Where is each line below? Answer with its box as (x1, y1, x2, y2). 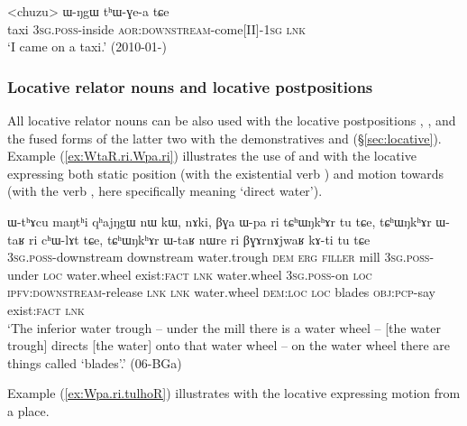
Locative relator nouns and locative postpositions (7, 75, 373, 97)
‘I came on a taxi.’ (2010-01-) (7, 37, 167, 56)
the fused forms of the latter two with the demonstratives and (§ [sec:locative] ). (7, 128, 442, 147)
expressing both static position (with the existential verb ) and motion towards (7, 163, 444, 182)
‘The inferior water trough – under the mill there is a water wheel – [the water (7, 318, 442, 337)
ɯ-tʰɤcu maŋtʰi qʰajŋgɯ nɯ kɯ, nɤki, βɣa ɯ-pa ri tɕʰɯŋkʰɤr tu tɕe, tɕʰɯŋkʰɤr (7, 211, 432, 230)
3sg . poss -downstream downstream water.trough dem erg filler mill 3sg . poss (7, 247, 430, 266)
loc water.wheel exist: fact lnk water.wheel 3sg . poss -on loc (42, 264, 372, 283)
